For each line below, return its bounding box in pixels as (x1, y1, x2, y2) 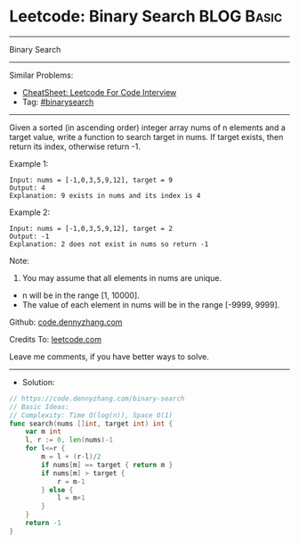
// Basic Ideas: (9, 402, 69, 411)
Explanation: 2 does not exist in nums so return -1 (9, 239, 209, 249)
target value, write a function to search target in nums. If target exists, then (9, 131, 284, 142)
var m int (25, 427, 62, 436)
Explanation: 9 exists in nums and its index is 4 (9, 191, 201, 200)
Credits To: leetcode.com (9, 334, 102, 344)
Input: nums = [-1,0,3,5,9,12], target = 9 (9, 176, 174, 185)
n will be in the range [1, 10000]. (21, 290, 140, 301)
